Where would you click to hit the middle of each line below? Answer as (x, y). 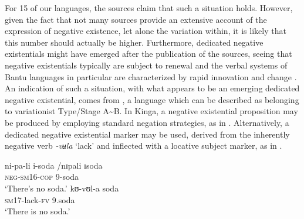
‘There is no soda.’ (38, 211)
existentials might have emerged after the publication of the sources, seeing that (148, 54)
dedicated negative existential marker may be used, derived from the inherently (147, 134)
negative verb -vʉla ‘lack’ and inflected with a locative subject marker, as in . (143, 146)
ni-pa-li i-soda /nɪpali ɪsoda (54, 165)
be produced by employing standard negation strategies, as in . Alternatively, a (147, 122)
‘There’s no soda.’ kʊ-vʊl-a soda (62, 188)
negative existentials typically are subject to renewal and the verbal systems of (146, 65)
